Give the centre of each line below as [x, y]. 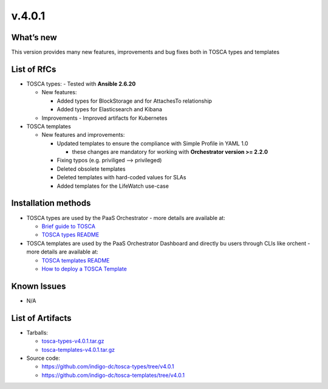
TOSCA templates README [76, 260]
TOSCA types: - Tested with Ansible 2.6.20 [81, 84]
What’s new [34, 37]
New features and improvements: [83, 135]
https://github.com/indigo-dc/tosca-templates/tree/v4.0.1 [113, 375]
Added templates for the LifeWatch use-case [113, 186]
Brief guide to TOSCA [68, 226]
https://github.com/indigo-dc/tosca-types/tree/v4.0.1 [108, 367]
